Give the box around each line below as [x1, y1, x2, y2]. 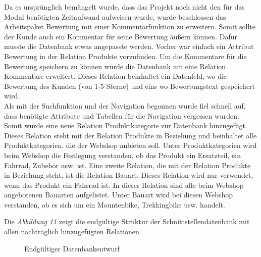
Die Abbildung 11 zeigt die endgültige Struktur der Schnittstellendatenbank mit [4, 216, 250, 227]
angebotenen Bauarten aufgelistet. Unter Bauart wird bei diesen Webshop [4, 189, 233, 200]
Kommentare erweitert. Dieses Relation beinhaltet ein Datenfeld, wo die [4, 71, 227, 81]
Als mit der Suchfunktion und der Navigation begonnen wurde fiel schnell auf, [4, 100, 246, 111]
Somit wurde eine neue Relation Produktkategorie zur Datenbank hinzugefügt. [4, 120, 247, 131]
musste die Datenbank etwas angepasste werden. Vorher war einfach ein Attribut [4, 41, 254, 52]
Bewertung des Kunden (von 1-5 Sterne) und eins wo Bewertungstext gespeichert [4, 80, 255, 91]
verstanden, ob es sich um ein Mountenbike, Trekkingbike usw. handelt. [4, 199, 225, 210]
